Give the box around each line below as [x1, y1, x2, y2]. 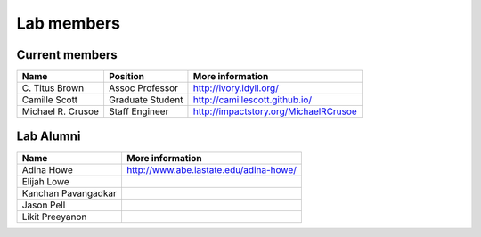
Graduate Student [108, 94, 183, 106]
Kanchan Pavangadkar [21, 187, 118, 200]
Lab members [16, 13, 120, 33]
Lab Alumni [16, 129, 81, 144]
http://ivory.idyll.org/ [192, 82, 280, 94]
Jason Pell [21, 199, 66, 211]
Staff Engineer [108, 105, 169, 118]
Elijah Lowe [21, 175, 70, 187]
